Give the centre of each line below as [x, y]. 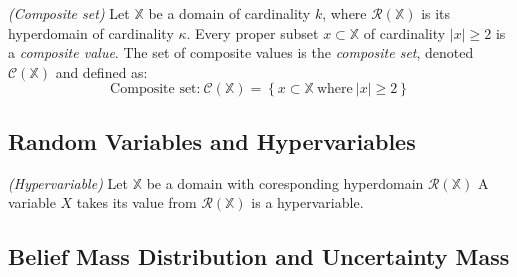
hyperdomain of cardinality [91, 32]
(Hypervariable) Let [68, 182]
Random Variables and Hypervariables [212, 140]
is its [436, 13]
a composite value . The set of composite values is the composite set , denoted [241, 52]
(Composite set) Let [69, 13]
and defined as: [101, 71]
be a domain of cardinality [229, 13]
